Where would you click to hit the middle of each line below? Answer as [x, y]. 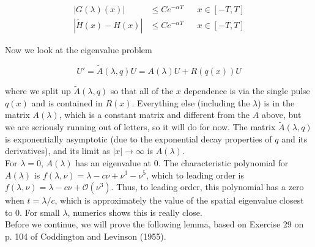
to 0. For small [32, 212]
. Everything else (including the [191, 102]
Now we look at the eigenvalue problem [79, 50]
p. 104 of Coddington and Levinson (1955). [86, 236]
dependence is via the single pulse [247, 91]
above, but [281, 115]
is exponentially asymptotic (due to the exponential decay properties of [139, 138]
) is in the [276, 102]
